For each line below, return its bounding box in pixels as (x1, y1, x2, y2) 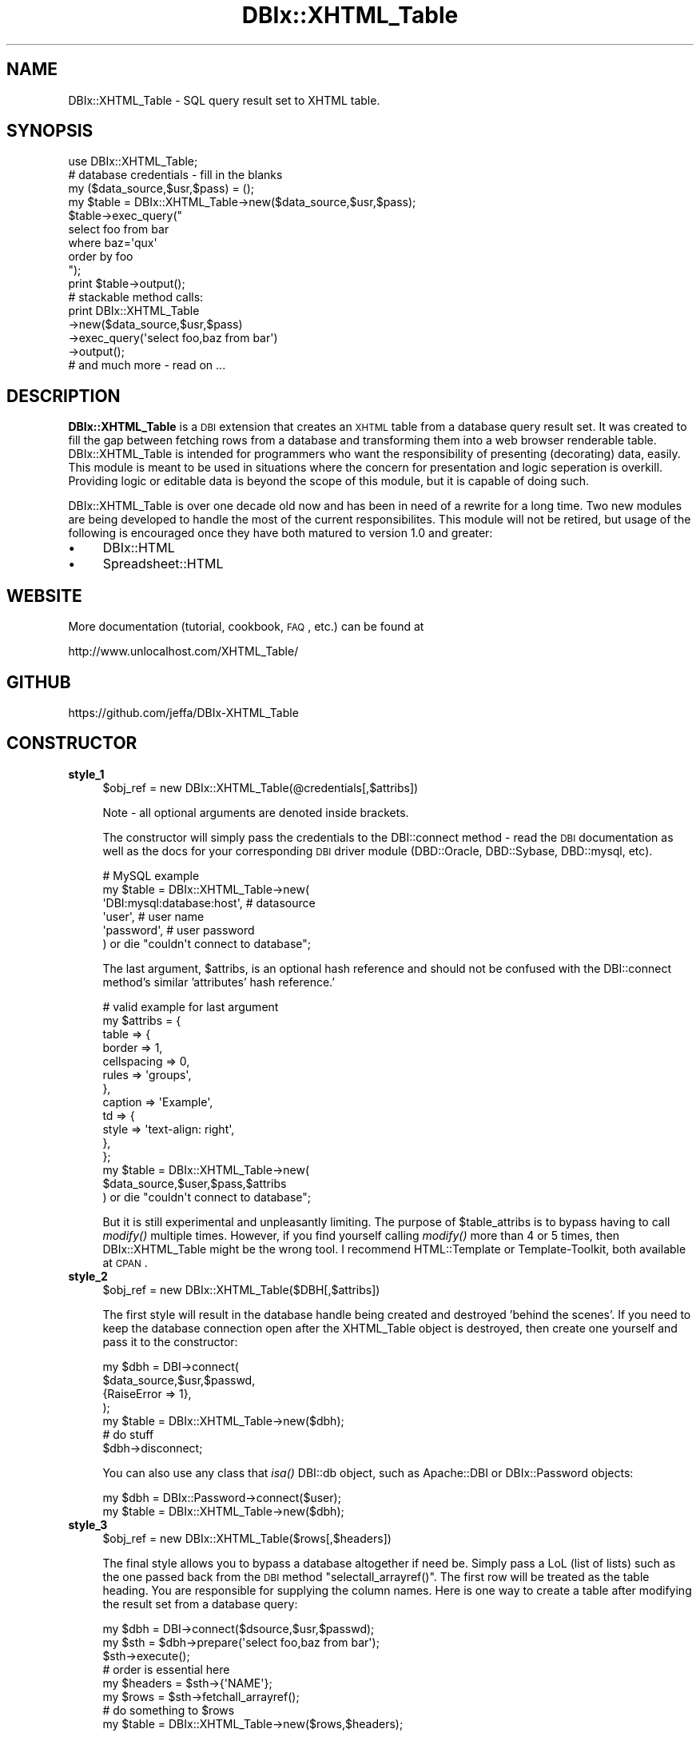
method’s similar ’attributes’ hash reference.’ (102, 974, 335, 989)
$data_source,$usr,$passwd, (102, 1372, 256, 1387)
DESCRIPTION (6, 385, 121, 406)
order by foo (68, 249, 133, 264)
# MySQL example (102, 868, 200, 882)
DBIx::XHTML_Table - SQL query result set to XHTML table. (68, 93, 380, 107)
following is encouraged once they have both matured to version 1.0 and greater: (68, 526, 493, 540)
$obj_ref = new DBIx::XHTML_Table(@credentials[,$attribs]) (102, 780, 419, 795)
